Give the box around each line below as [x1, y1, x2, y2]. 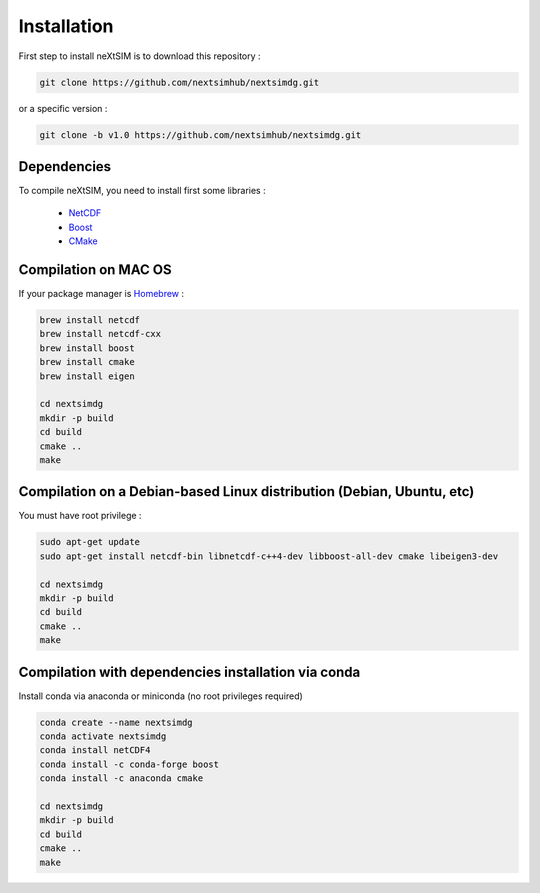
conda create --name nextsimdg [39, 716, 194, 728]
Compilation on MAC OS [18, 261, 172, 278]
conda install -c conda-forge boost [39, 758, 220, 770]
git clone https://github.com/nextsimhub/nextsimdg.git [39, 76, 320, 88]
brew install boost [39, 342, 135, 354]
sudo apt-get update [39, 536, 140, 548]
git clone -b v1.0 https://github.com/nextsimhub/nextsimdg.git [39, 129, 362, 140]
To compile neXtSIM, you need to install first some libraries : [18, 185, 266, 196]
